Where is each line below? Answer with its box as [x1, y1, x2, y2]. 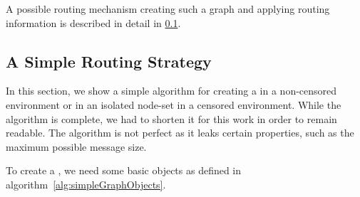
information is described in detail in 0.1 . [6, 15, 181, 30]
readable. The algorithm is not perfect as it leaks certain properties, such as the [6, 125, 354, 140]
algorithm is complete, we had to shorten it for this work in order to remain [6, 111, 337, 126]
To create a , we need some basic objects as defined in [6, 163, 242, 178]
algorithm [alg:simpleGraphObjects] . [6, 176, 166, 191]
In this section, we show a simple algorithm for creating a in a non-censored [6, 83, 337, 98]
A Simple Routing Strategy [6, 50, 212, 72]
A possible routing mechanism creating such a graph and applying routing [6, 1, 330, 16]
